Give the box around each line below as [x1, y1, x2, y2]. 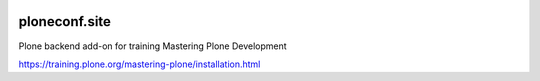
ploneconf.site [18, 13, 112, 30]
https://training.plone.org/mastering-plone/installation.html [18, 58, 261, 70]
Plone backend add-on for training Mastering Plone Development [18, 40, 287, 52]
